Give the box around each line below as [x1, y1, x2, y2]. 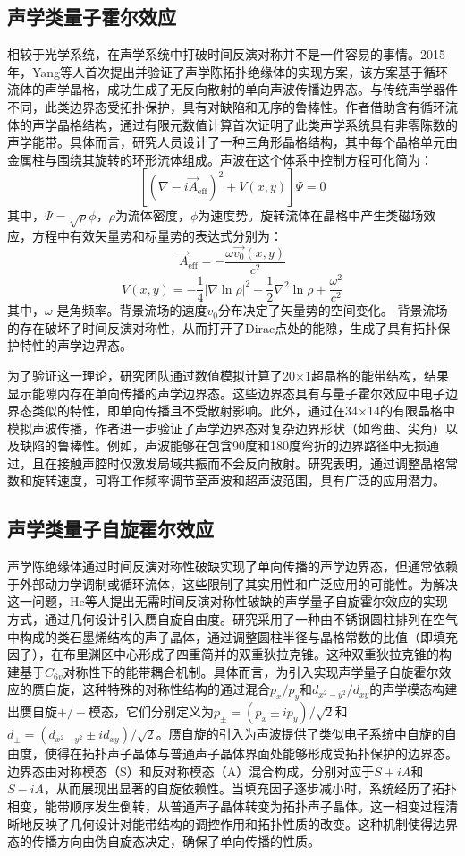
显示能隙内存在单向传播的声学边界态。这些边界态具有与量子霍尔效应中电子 [7, 383, 445, 402]
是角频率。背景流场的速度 [56, 301, 207, 320]
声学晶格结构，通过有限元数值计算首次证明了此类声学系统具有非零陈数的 [31, 115, 458, 133]
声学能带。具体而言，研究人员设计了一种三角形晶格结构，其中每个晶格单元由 [7, 133, 458, 151]
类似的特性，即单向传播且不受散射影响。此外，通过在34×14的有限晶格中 [31, 401, 455, 420]
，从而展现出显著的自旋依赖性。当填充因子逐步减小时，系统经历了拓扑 [44, 779, 458, 798]
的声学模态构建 [369, 680, 458, 698]
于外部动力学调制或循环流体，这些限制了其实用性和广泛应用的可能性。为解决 [7, 574, 458, 593]
